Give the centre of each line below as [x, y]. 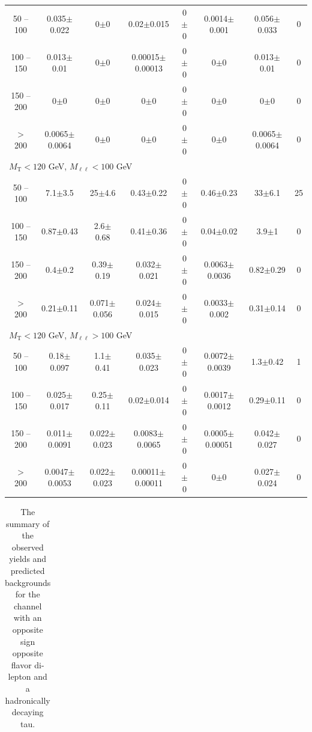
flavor [21, 664]
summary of [28, 523]
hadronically [28, 700]
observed [28, 547]
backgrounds [28, 582]
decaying [28, 712]
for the [28, 594]
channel [28, 605]
